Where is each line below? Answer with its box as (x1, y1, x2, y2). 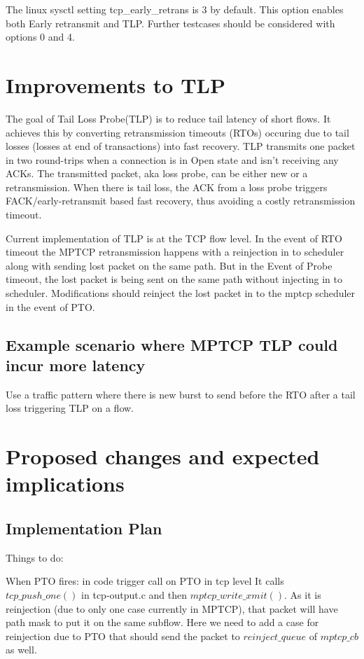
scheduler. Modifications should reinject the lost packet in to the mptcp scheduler (6, 286, 356, 300)
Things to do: (6, 550, 64, 564)
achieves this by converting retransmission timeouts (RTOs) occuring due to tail (6, 125, 349, 139)
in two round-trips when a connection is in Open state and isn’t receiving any (6, 152, 339, 167)
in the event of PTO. (6, 299, 95, 314)
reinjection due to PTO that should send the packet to (6, 628, 240, 643)
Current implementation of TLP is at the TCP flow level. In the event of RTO (6, 230, 342, 245)
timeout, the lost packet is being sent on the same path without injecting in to (6, 272, 342, 286)
